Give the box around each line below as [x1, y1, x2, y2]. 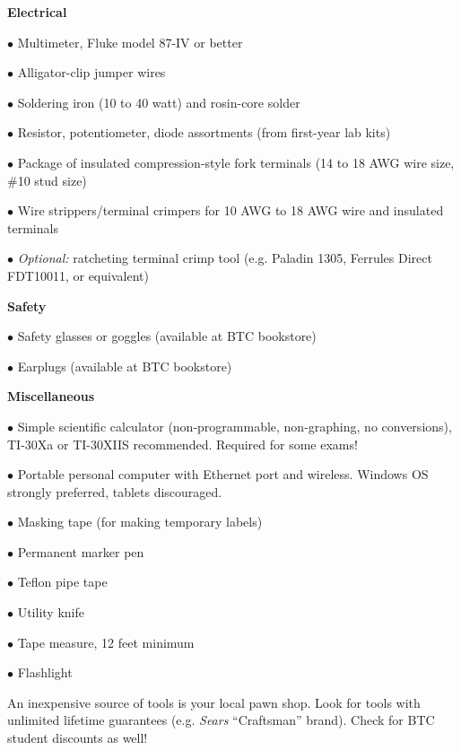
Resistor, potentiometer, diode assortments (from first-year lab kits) [17, 123, 391, 142]
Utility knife [17, 603, 84, 622]
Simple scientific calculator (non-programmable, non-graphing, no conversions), [17, 416, 452, 435]
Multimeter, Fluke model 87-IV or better [17, 32, 243, 51]
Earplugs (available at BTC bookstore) [17, 356, 232, 375]
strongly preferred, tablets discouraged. [7, 482, 222, 501]
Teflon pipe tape [17, 572, 108, 591]
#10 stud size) [7, 170, 87, 189]
